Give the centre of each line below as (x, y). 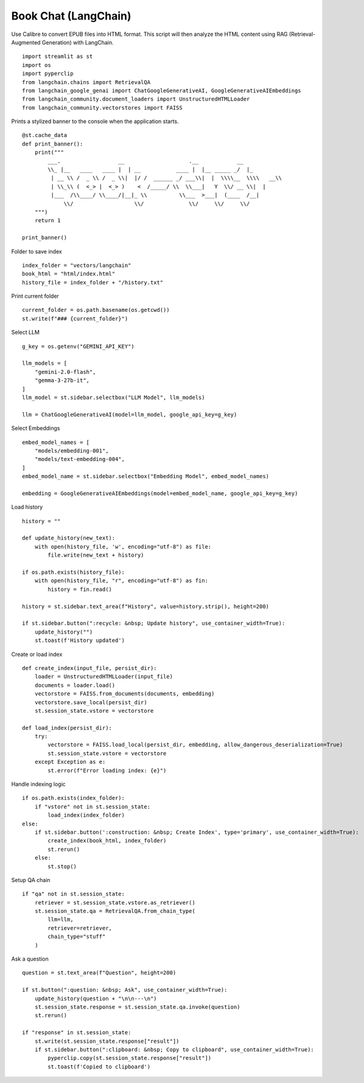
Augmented (26, 42)
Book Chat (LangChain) (71, 16)
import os (37, 65)
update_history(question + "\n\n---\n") (96, 998)
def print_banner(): (53, 144)
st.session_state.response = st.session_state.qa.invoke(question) (137, 1007)
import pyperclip (48, 74)
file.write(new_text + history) (96, 555)
